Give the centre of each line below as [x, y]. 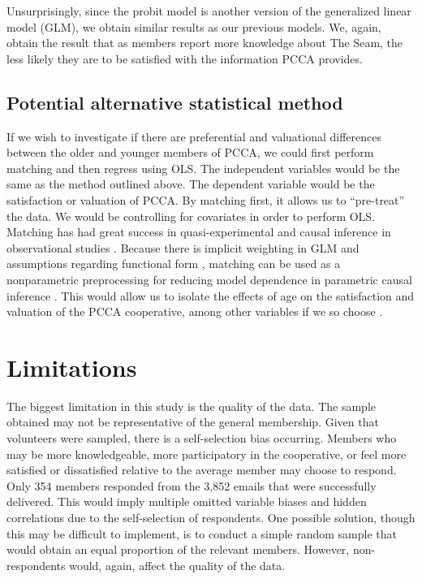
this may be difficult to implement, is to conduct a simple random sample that [202, 533]
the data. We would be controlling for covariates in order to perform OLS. [191, 216]
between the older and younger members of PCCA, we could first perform [190, 152]
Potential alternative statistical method [175, 102]
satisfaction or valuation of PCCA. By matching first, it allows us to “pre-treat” [206, 199]
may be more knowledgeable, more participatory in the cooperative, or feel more [207, 454]
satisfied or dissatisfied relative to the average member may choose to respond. [202, 470]
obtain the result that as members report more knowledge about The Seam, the [205, 43]
